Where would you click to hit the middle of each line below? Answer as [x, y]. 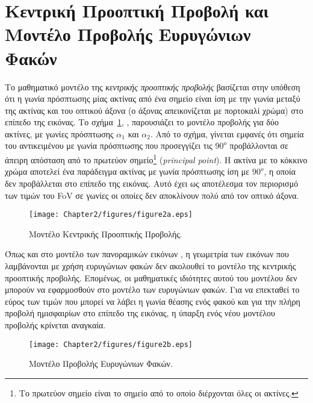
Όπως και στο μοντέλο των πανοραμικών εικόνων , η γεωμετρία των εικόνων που [147, 254]
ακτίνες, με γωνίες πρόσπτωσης [59, 133]
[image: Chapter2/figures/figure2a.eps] [111, 215]
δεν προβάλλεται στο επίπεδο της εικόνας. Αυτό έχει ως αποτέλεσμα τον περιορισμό [152, 183]
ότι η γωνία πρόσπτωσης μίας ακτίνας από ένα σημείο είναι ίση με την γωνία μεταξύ [153, 98]
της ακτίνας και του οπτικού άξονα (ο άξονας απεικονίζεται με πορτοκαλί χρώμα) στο [154, 110]
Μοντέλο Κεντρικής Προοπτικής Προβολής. [106, 233]
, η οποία [280, 171]
